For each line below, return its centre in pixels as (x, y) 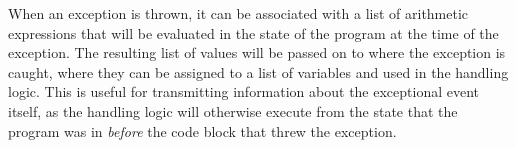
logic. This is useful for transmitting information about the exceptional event (244, 91)
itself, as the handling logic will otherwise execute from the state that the (233, 110)
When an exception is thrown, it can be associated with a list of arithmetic (238, 13)
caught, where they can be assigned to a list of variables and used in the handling (258, 71)
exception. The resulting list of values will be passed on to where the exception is (257, 52)
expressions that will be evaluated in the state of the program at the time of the (253, 32)
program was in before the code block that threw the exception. (202, 130)
